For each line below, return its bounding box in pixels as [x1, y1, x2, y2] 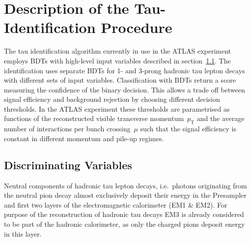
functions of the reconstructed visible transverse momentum [4, 113, 184, 123]
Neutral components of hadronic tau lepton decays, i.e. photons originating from [4, 180, 247, 190]
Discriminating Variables [4, 157, 132, 172]
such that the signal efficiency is [140, 123, 237, 134]
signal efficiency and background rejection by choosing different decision [4, 94, 220, 104]
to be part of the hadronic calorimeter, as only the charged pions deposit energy [4, 219, 245, 229]
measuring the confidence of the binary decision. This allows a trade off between [4, 84, 245, 94]
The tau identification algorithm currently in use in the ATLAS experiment [4, 46, 231, 56]
